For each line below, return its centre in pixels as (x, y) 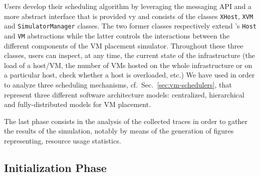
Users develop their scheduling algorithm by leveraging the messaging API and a (128, 6)
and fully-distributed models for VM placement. (78, 104)
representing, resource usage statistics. (63, 140)
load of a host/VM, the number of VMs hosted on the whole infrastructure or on (128, 65)
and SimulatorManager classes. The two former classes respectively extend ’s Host (130, 26)
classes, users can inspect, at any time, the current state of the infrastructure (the (129, 55)
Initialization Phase (55, 167)
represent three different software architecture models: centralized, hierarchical (124, 94)
